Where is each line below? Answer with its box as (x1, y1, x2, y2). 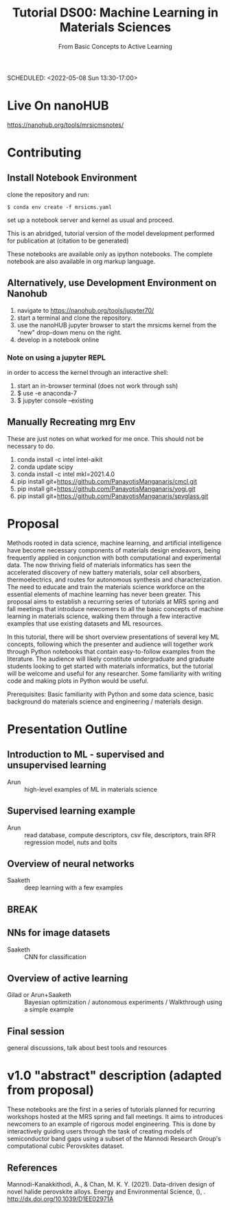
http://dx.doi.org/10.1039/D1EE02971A (7, 1194, 114, 1203)
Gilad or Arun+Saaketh (7, 991, 72, 999)
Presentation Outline (7, 721, 128, 737)
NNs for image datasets (7, 927, 111, 939)
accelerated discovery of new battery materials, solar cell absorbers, (7, 568, 202, 576)
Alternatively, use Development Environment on (7, 277, 217, 289)
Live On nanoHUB (7, 98, 109, 114)
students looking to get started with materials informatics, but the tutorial (7, 662, 214, 670)
